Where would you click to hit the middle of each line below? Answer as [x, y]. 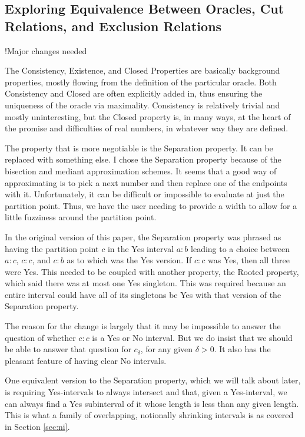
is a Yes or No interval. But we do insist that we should [192, 337]
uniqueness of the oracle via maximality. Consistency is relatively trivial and [142, 105]
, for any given [167, 349]
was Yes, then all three [248, 260]
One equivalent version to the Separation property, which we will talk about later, [153, 380]
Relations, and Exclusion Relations [113, 26]
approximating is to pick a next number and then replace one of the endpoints [146, 182]
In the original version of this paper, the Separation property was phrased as [143, 236]
